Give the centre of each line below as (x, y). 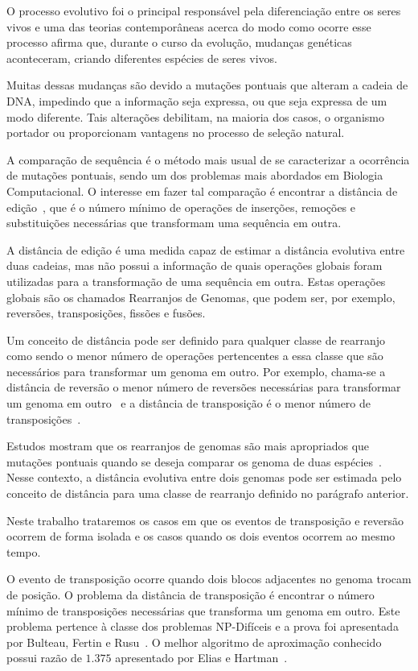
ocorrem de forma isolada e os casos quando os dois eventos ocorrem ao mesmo (201, 536)
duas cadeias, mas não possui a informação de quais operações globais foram (195, 265)
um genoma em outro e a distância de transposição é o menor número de (189, 403)
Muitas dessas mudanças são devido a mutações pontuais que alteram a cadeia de (207, 85)
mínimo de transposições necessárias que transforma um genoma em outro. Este (203, 610)
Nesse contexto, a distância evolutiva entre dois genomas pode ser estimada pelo (204, 477)
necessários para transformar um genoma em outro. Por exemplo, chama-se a (196, 371)
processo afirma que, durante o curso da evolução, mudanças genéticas (179, 42)
